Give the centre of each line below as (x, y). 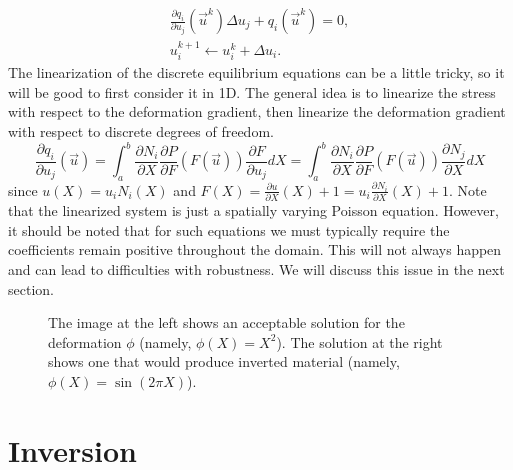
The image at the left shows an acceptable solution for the (226, 322)
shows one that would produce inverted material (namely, (224, 361)
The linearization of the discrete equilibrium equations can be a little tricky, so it (256, 72)
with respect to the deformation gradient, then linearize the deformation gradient (257, 111)
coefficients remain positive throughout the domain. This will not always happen (255, 249)
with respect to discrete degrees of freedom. (141, 131)
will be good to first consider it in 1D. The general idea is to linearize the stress (252, 91)
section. (31, 288)
